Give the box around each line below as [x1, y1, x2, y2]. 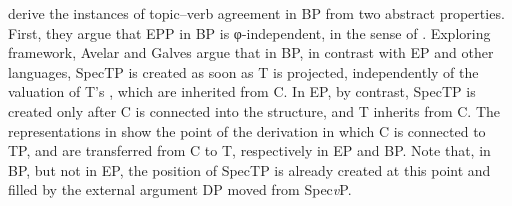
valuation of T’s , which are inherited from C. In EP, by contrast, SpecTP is [8, 81, 476, 102]
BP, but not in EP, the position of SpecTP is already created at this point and [8, 159, 491, 180]
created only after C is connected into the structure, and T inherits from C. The [8, 100, 501, 121]
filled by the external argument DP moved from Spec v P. [8, 179, 352, 200]
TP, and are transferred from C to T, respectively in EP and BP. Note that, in [8, 140, 491, 161]
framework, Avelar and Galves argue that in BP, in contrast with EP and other [8, 42, 494, 63]
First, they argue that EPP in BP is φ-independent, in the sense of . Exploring [8, 22, 491, 43]
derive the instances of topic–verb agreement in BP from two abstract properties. [8, 3, 505, 23]
